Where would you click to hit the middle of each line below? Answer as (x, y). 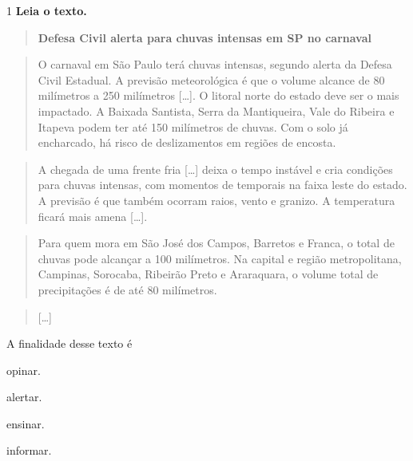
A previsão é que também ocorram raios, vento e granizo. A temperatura (216, 200)
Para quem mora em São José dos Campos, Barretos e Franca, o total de (216, 243)
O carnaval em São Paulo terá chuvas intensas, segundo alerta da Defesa (215, 64)
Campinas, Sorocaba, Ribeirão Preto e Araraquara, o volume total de (208, 274)
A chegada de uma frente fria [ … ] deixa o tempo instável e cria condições (215, 169)
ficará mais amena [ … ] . (93, 216)
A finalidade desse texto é (69, 343)
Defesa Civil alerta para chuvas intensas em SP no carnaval (205, 37)
